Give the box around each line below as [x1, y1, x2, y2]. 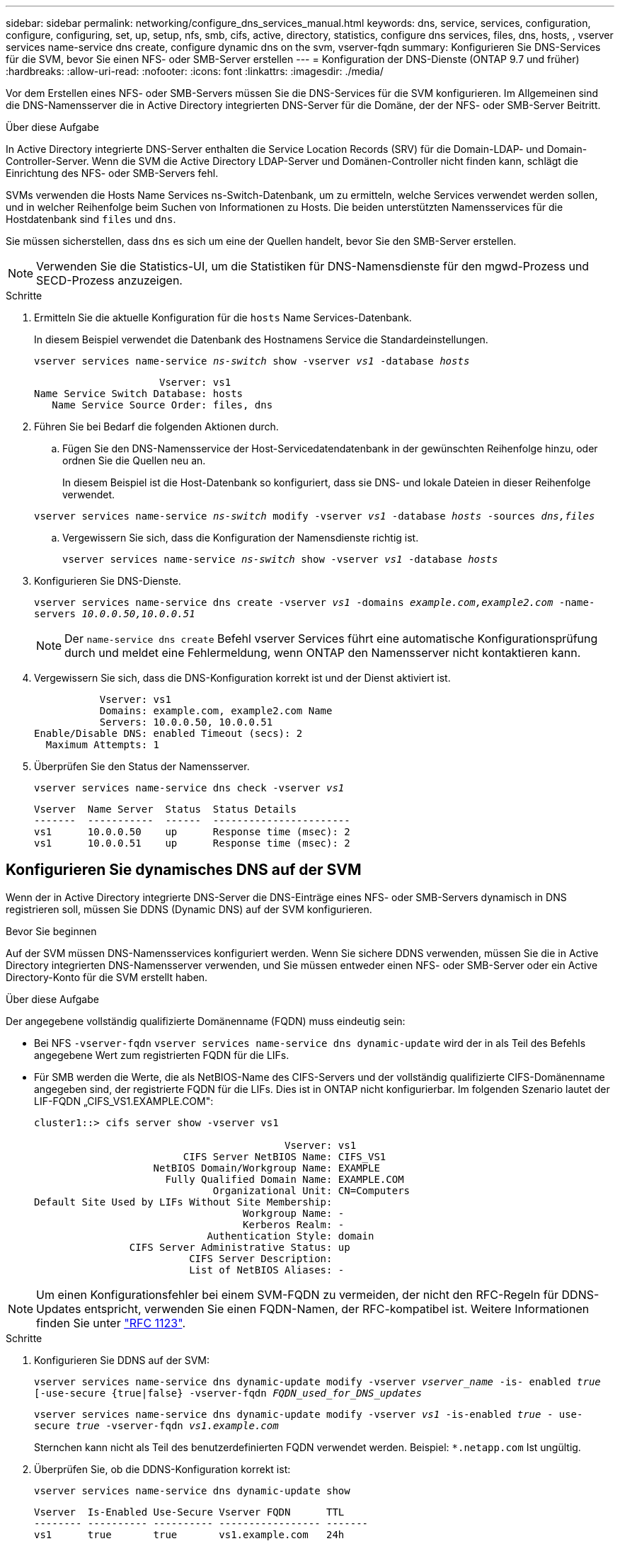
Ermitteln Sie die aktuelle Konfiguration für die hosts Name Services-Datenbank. [34, 311, 412, 323]
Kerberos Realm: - [243, 1218, 345, 1230]
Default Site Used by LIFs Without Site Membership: [34, 1196, 333, 1208]
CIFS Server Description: [189, 1252, 333, 1264]
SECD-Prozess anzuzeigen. [36, 273, 183, 287]
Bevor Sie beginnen [6, 924, 97, 937]
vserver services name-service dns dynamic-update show [34, 1484, 350, 1496]
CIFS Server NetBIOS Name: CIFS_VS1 [183, 1150, 386, 1162]
